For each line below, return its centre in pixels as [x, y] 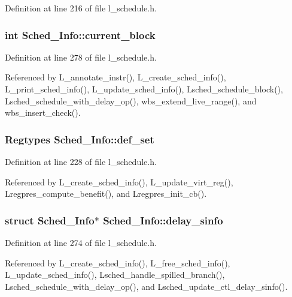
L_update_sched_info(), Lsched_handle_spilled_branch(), [115, 274]
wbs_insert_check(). [43, 112]
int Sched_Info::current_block [80, 34]
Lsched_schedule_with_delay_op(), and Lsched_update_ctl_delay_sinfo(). [146, 286]
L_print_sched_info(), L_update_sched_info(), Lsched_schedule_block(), [144, 89]
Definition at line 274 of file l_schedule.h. [81, 242]
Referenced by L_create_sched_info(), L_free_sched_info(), [118, 262]
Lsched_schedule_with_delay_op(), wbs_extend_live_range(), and [131, 100]
